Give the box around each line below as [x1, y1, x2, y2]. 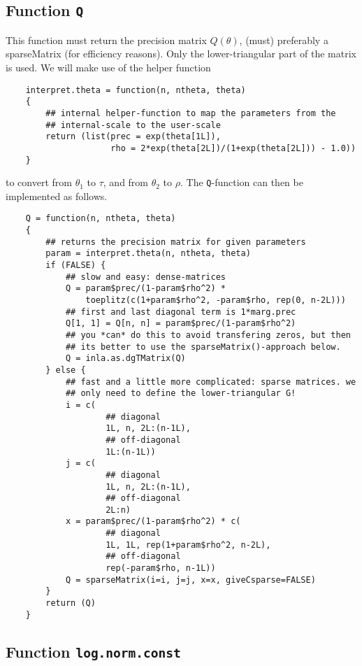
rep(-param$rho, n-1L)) [106, 563, 216, 574]
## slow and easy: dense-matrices [65, 271, 226, 282]
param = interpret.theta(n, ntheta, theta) [45, 248, 251, 259]
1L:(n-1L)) [106, 446, 156, 457]
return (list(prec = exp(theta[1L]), [45, 132, 221, 142]
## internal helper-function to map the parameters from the [45, 108, 336, 118]
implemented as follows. [6, 188, 108, 203]
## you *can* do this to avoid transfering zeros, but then [65, 330, 351, 340]
